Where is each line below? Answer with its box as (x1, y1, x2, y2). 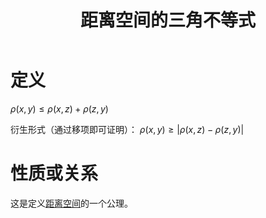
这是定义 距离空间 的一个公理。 (10, 197, 133, 209)
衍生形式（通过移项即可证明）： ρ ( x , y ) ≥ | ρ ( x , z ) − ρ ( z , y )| (10, 123, 245, 135)
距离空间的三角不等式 (79, 9, 256, 32)
